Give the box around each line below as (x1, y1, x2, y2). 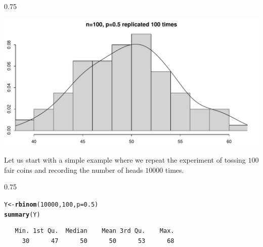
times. (165, 164, 184, 175)
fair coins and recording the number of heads (4, 164, 143, 175)
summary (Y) (4, 211, 40, 218)
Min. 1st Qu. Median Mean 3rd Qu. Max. (15, 227, 174, 235)
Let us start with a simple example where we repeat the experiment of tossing (4, 155, 246, 165)
